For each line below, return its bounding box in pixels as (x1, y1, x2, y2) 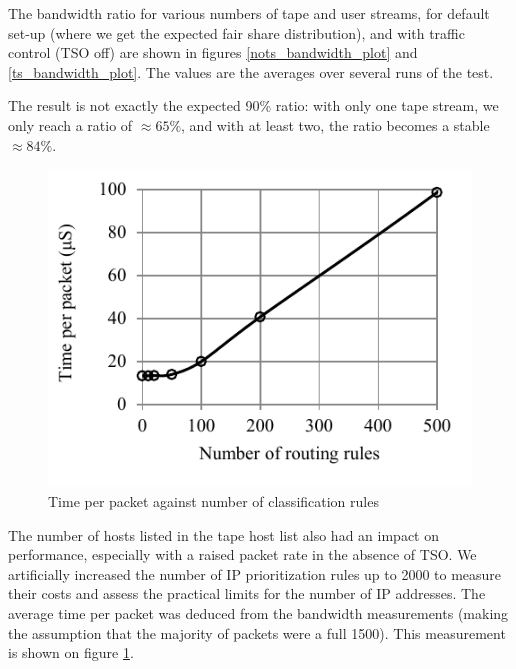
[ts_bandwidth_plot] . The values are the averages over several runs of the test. (8, 61, 494, 82)
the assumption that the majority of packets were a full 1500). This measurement (8, 622, 506, 643)
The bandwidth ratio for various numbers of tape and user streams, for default (8, 3, 490, 23)
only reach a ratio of (8, 114, 133, 135)
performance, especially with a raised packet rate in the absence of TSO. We (8, 544, 477, 565)
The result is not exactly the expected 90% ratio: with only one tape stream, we (8, 95, 499, 116)
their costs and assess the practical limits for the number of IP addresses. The (8, 583, 486, 604)
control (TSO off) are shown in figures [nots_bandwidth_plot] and (8, 42, 418, 63)
